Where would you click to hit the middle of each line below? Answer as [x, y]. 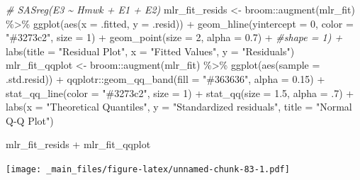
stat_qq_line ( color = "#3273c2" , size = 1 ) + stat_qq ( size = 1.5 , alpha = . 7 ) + [180, 92]
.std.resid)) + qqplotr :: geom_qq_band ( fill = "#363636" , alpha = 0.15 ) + [165, 78]
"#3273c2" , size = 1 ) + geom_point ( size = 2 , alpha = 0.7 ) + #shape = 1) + [174, 37]
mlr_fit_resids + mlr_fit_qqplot [78, 144]
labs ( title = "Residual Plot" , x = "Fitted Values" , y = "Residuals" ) [150, 51]
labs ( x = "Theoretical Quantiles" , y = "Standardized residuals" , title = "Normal [179, 107]
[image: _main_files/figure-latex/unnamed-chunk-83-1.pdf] [148, 169]
